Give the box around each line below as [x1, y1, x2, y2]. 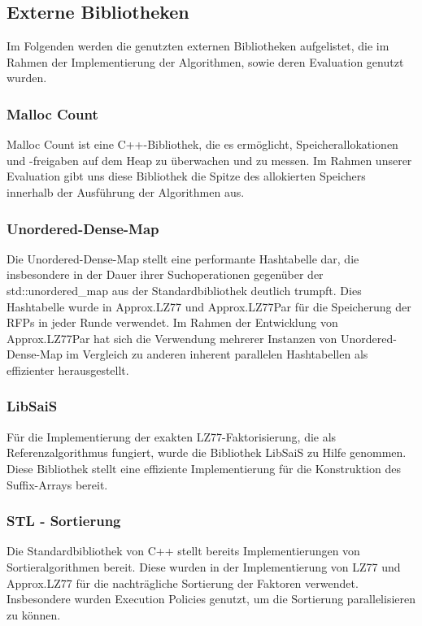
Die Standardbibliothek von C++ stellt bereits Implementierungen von [7, 542, 360, 559]
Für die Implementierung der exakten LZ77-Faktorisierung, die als [7, 428, 337, 445]
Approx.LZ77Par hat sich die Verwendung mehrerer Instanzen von [7, 329, 337, 346]
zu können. [7, 606, 61, 623]
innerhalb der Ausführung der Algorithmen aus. [7, 183, 245, 200]
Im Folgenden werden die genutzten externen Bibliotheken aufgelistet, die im [7, 37, 389, 54]
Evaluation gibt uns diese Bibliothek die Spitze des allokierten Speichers [7, 167, 366, 185]
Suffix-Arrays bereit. [7, 476, 108, 493]
